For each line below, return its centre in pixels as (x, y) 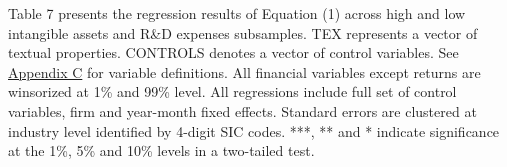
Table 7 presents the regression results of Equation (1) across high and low (237, 13)
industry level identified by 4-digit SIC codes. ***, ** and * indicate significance (254, 130)
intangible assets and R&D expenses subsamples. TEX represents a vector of (243, 32)
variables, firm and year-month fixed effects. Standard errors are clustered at (242, 110)
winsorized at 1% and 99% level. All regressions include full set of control (232, 91)
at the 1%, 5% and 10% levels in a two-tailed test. (161, 150)
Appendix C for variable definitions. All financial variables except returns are (244, 71)
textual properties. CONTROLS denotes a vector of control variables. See (233, 52)
